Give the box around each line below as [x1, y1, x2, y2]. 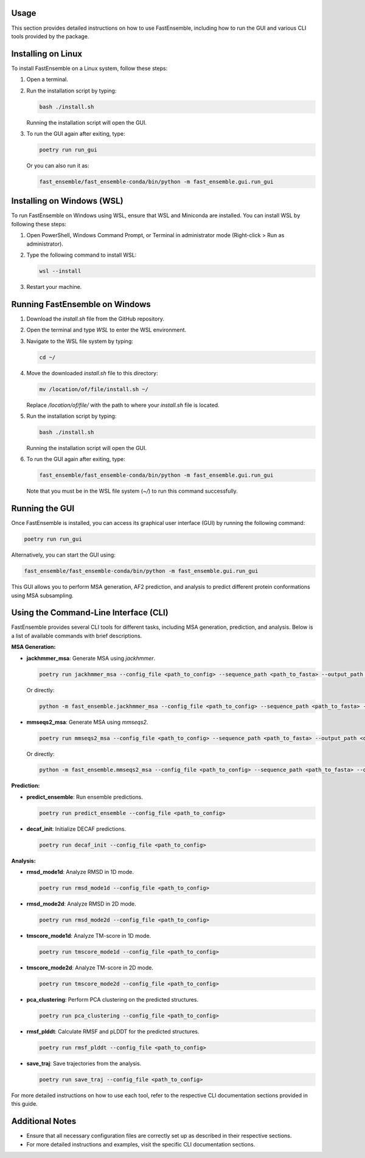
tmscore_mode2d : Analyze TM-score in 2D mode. [26, 964, 153, 971]
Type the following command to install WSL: [26, 251, 137, 258]
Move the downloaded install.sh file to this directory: [26, 369, 158, 376]
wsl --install [39, 268, 82, 274]
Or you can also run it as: [26, 162, 89, 169]
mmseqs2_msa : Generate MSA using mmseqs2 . [26, 718, 148, 726]
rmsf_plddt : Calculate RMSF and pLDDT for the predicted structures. [26, 1028, 200, 1035]
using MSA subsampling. [11, 592, 74, 599]
